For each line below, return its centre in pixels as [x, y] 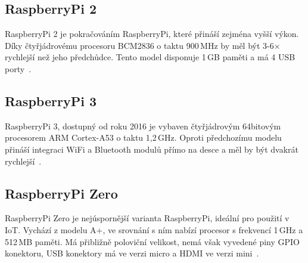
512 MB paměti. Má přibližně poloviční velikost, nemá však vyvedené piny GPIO [152, 241]
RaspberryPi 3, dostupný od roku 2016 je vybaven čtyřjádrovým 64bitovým [143, 126]
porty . [18, 68]
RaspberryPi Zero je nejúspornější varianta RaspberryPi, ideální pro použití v [147, 218]
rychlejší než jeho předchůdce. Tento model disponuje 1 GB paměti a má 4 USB [150, 57]
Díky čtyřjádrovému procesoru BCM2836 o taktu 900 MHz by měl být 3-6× [143, 45]
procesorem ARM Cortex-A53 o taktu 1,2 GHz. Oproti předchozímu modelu [143, 137]
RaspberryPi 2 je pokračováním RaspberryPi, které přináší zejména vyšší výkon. [152, 34]
